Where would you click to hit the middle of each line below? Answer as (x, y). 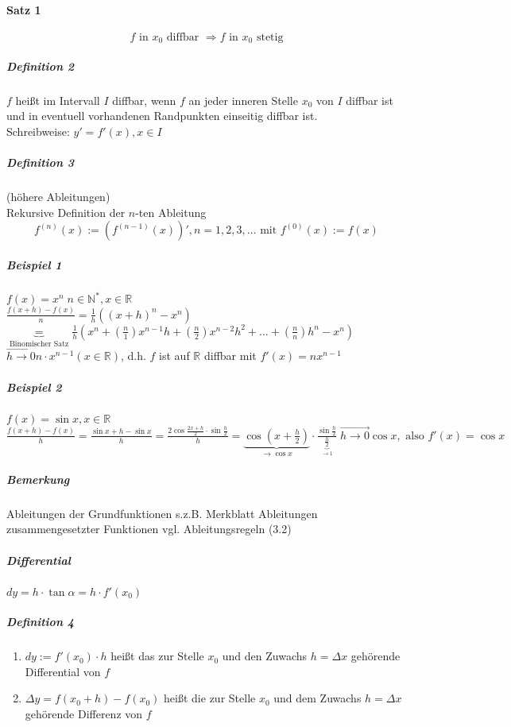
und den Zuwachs (265, 656)
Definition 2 (41, 66)
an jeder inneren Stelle (243, 100)
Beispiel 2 (34, 387)
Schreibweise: (38, 131)
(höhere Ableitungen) (58, 197)
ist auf (174, 356)
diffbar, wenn (144, 100)
